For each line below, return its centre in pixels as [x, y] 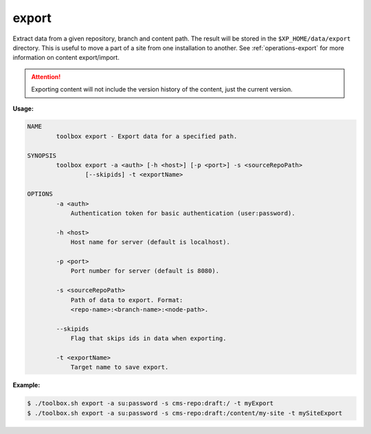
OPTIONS [40, 194]
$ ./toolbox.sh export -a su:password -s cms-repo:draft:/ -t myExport [150, 403]
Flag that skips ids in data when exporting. [148, 338]
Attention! [46, 76]
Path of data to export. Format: [127, 300]
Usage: [23, 108]
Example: [26, 385]
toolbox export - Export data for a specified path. [147, 136]
